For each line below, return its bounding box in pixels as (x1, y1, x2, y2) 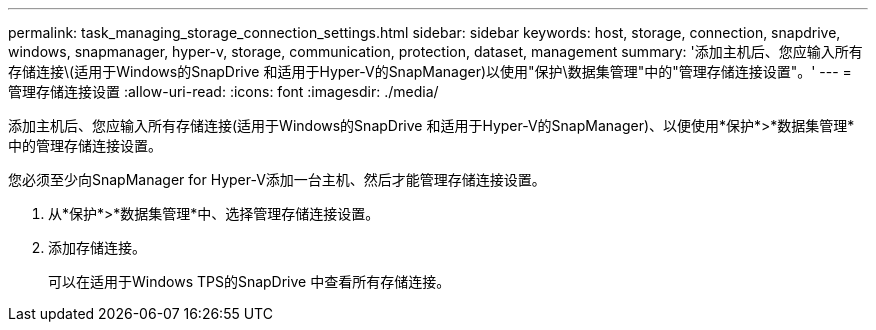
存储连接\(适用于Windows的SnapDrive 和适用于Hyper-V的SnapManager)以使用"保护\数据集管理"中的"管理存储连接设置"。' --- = (8, 63, 852, 80)
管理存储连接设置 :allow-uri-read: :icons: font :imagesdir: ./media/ (8, 83, 439, 100)
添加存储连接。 (48, 239, 146, 256)
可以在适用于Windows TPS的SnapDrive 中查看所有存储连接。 (48, 273, 451, 290)
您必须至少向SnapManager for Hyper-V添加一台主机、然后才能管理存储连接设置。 (8, 171, 546, 188)
